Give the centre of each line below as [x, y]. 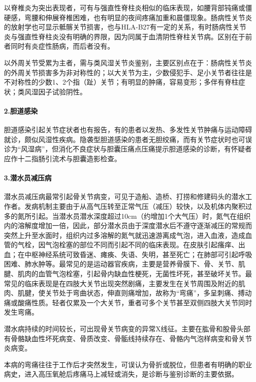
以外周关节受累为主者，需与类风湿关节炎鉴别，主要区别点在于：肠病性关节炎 [128, 62]
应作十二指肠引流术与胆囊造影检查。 [63, 158]
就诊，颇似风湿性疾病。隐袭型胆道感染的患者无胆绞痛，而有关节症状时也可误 [128, 139]
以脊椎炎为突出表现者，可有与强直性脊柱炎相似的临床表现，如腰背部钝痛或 [125, 7]
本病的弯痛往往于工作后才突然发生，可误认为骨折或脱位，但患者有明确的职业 [128, 364]
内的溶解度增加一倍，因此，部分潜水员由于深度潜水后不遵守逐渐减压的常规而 [128, 225]
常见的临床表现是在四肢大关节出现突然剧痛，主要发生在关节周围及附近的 [121, 283]
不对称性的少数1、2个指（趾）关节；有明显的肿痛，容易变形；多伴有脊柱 [121, 82]
